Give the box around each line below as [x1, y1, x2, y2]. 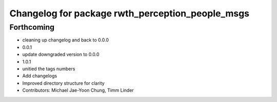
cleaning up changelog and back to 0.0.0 [22, 37, 109, 43]
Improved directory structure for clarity [22, 80, 105, 86]
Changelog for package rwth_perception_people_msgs [9, 8, 250, 19]
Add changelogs [22, 73, 57, 79]
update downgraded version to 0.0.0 [22, 51, 100, 57]
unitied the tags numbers [22, 66, 75, 72]
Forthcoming [9, 23, 55, 32]
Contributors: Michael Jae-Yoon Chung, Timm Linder [22, 87, 134, 93]
